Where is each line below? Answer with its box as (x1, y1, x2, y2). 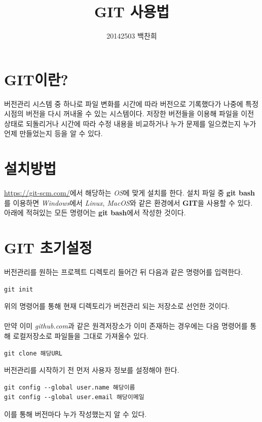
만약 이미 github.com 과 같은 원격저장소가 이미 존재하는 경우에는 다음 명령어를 (4, 320, 248, 331)
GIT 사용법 (94, 1, 169, 22)
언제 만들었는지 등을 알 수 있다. (4, 128, 103, 139)
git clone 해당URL (4, 349, 62, 357)
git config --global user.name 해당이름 (4, 383, 135, 391)
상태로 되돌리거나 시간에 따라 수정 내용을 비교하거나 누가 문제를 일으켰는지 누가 (4, 118, 256, 128)
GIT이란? (4, 69, 68, 89)
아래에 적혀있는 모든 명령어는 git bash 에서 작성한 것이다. (4, 207, 186, 218)
